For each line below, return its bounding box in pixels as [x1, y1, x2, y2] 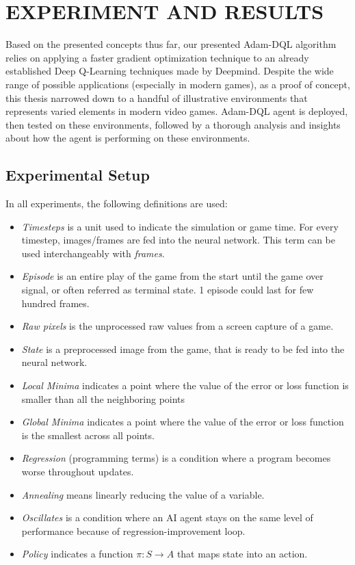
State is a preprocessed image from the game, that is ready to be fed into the [21, 341, 345, 356]
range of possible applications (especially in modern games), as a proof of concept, [5, 77, 350, 91]
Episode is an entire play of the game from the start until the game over [21, 269, 324, 283]
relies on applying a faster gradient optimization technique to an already [5, 50, 309, 64]
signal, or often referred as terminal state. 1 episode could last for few [21, 282, 314, 297]
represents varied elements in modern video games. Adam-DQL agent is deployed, [5, 104, 348, 118]
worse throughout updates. [21, 464, 134, 478]
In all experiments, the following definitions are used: [5, 196, 228, 211]
